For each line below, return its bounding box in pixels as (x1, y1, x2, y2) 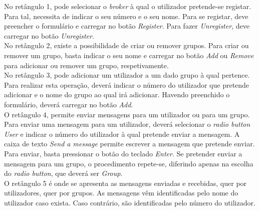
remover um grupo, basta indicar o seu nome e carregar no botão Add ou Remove (4, 50, 254, 60)
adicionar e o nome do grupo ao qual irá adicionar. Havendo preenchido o (4, 89, 230, 100)
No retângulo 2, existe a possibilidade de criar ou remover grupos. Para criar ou (4, 40, 249, 51)
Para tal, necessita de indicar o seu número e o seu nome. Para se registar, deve (4, 11, 248, 21)
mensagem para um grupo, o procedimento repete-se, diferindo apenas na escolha (4, 158, 253, 168)
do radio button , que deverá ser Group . (4, 168, 123, 178)
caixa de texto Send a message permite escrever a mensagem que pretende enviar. (4, 138, 255, 149)
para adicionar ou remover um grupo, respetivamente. (4, 60, 169, 70)
